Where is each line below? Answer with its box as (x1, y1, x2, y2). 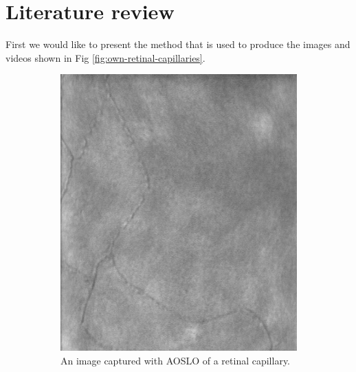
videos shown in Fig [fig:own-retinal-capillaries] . (5, 50, 205, 65)
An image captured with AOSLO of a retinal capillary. (60, 353, 291, 367)
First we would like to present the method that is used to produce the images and (5, 37, 351, 51)
